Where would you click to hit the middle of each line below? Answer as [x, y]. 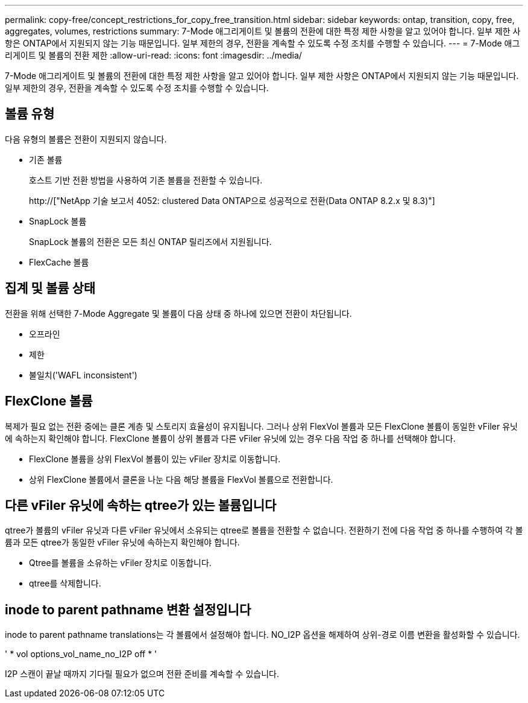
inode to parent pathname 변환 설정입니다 [128, 609]
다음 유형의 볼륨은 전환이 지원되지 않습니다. [86, 139]
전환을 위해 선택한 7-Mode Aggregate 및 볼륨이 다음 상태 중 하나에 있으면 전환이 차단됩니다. [178, 313]
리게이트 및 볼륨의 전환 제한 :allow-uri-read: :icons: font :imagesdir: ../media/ [153, 55]
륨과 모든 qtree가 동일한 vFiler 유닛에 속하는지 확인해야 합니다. [122, 542]
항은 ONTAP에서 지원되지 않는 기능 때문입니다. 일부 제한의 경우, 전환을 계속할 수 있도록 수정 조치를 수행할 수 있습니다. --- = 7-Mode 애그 [262, 43]
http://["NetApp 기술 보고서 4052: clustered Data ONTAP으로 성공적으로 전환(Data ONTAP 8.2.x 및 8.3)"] [232, 200]
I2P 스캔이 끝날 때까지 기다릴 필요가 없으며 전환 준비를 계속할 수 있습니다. [142, 674]
